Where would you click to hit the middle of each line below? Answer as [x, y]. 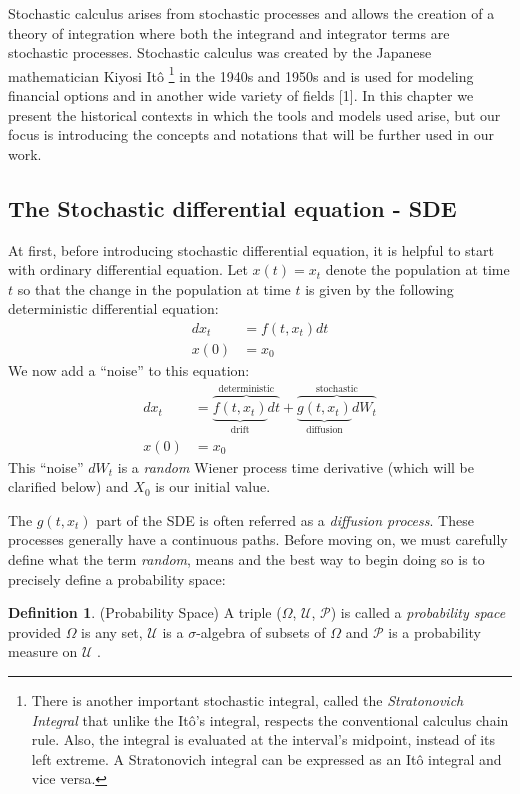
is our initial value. [213, 486]
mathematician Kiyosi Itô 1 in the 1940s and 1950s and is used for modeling [241, 74]
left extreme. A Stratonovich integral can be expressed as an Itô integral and [266, 758]
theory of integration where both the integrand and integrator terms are [229, 32]
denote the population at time [417, 269]
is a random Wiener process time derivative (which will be [295, 466]
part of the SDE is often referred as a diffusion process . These [285, 519]
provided [34, 631]
